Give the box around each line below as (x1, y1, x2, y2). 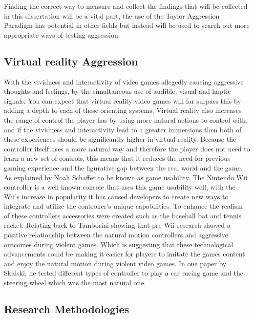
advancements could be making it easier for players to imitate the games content (4, 249, 245, 259)
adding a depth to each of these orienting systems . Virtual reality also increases (4, 105, 242, 115)
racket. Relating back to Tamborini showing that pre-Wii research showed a (4, 220, 231, 230)
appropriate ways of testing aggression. (4, 29, 120, 40)
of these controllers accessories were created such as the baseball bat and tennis (4, 210, 242, 220)
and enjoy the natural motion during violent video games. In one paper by (4, 258, 227, 268)
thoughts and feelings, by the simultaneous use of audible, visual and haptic (4, 86, 231, 96)
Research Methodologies (4, 301, 129, 317)
